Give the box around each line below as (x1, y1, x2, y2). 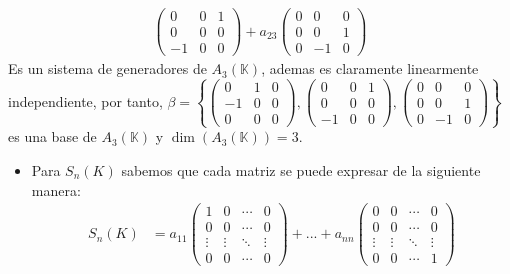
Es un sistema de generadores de (8, 58, 207, 79)
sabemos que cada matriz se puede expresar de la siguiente (121, 160, 481, 181)
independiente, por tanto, (8, 90, 163, 111)
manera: (31, 179, 81, 200)
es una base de (8, 126, 97, 147)
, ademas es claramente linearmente (261, 58, 479, 79)
